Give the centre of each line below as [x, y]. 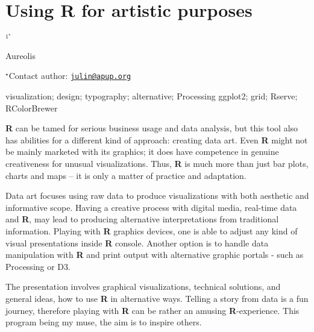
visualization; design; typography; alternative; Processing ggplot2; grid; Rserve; [152, 96]
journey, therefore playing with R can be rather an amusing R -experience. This [152, 310]
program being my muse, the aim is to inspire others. [104, 322]
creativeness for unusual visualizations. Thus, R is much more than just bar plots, [157, 163]
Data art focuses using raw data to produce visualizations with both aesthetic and [157, 196]
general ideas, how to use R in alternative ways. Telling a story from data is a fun [157, 298]
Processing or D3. [38, 266]
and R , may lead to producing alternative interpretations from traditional [142, 219]
